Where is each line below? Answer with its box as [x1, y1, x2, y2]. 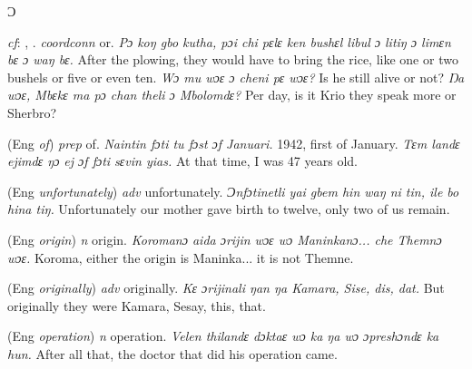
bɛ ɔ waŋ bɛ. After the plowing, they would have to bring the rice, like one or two [7, 50, 458, 69]
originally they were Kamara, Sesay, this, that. [7, 296, 266, 315]
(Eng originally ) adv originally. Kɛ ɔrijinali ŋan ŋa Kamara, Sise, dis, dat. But [7, 278, 445, 297]
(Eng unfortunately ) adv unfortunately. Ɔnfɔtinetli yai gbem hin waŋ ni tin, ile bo [7, 181, 459, 200]
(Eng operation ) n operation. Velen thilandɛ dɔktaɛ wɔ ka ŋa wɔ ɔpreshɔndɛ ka [7, 326, 439, 345]
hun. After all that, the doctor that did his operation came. [7, 344, 338, 363]
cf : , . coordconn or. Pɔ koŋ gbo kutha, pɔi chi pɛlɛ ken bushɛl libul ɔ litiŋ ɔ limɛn [7, 32, 451, 51]
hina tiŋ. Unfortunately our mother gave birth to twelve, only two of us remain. [7, 199, 450, 218]
